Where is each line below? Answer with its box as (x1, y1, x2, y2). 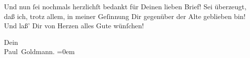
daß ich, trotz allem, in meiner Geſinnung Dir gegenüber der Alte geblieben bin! (4, 11, 246, 21)
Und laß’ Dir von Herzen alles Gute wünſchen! (4, 20, 144, 31)
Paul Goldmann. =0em (4, 46, 75, 57)
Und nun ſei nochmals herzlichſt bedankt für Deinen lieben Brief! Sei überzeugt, (4, 1, 247, 11)
